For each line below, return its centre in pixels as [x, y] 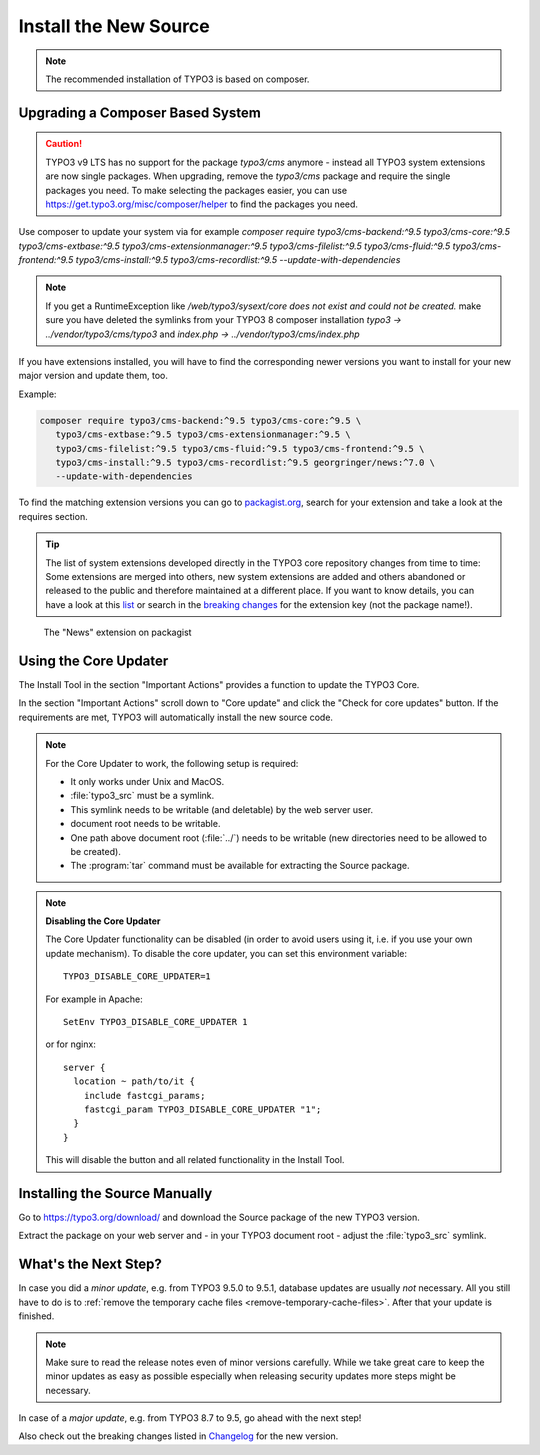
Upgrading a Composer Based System [140, 112]
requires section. [53, 516]
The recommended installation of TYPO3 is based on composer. [177, 79]
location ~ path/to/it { [134, 1081]
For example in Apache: [94, 999]
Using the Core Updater [93, 660]
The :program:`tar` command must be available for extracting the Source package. [240, 866]
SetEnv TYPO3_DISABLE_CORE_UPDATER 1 [156, 1022]
